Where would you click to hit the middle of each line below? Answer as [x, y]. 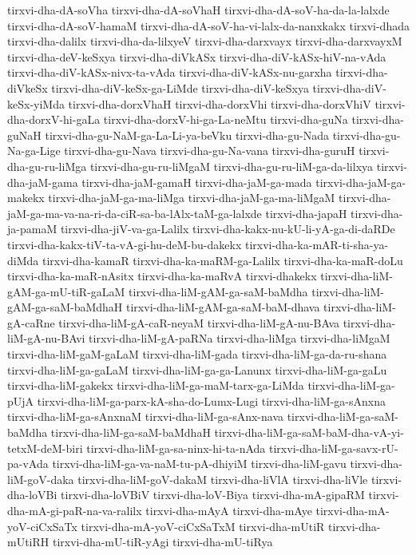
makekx [26, 198]
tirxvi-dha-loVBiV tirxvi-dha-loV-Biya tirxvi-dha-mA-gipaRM [213, 495]
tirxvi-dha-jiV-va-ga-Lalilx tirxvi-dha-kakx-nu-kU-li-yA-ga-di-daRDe [228, 229]
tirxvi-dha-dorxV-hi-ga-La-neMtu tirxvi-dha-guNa [226, 119]
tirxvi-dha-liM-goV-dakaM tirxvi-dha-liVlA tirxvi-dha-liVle [223, 479]
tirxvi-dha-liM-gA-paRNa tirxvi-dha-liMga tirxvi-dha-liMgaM [240, 338]
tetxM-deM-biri [45, 448]
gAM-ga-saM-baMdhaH [65, 307]
